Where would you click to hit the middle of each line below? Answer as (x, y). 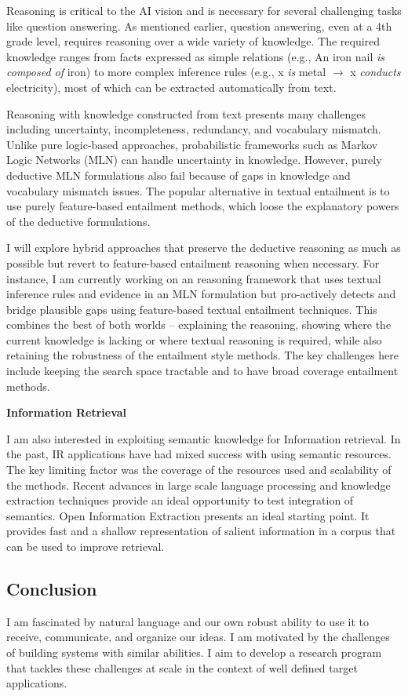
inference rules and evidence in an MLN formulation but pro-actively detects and (201, 294)
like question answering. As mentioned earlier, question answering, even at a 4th (199, 26)
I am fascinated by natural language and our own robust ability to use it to (188, 621)
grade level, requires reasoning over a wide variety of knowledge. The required (193, 41)
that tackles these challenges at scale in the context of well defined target (182, 667)
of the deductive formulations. (78, 221)
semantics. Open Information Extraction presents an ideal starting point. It (188, 515)
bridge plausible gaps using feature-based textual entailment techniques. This (192, 309)
